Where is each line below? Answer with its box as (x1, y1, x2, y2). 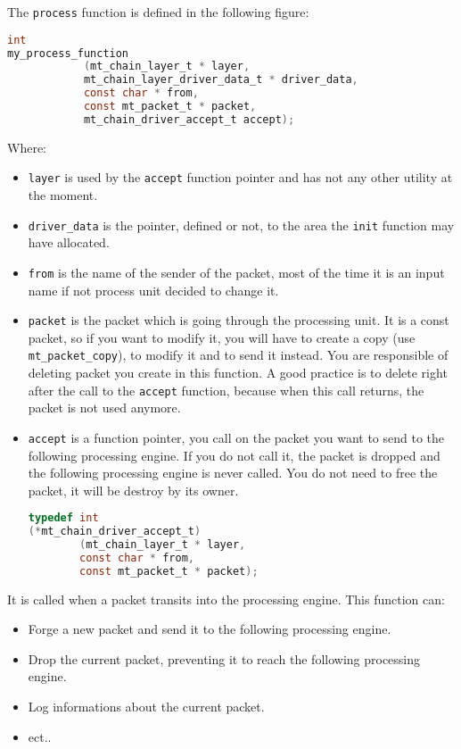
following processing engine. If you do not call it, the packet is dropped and (28, 445, 440, 464)
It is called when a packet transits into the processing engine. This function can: (7, 589, 445, 608)
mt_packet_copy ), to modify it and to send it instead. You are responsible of (28, 345, 449, 364)
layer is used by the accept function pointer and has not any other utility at (28, 168, 453, 187)
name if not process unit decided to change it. (28, 280, 279, 299)
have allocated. (28, 233, 110, 252)
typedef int (28, 512, 99, 525)
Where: (7, 137, 46, 156)
